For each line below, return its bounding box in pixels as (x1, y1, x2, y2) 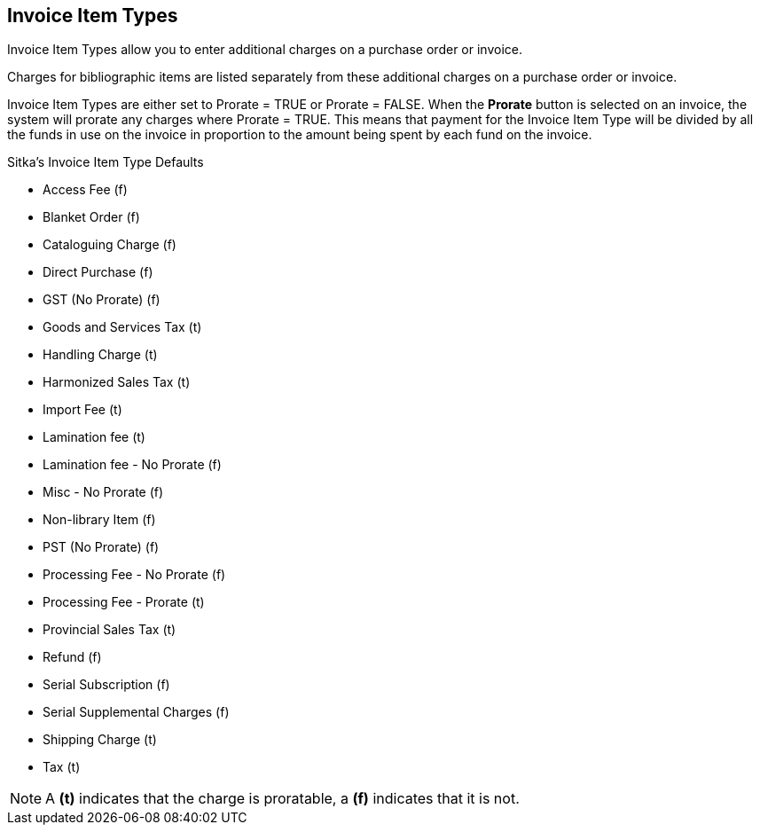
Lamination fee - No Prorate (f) (43, 457, 222, 473)
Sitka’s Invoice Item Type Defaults (7, 154, 204, 170)
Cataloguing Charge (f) (43, 237, 176, 253)
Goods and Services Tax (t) (43, 319, 202, 335)
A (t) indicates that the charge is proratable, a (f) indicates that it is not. (45, 789, 520, 808)
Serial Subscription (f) (43, 677, 170, 693)
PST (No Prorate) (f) (43, 539, 160, 555)
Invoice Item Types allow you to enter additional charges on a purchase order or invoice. (7, 42, 522, 58)
